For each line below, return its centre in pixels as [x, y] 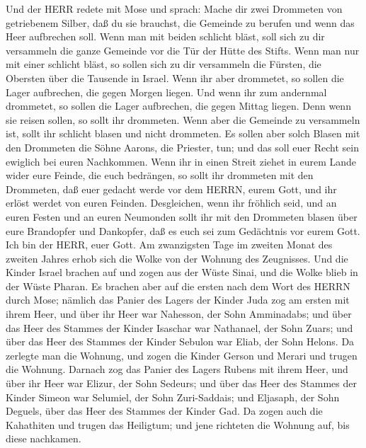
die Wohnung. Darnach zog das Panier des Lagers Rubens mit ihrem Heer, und [177, 369]
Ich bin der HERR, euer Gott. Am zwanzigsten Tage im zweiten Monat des [169, 245]
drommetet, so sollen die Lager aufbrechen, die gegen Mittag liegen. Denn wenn [178, 106]
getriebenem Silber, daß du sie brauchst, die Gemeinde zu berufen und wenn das [180, 22]
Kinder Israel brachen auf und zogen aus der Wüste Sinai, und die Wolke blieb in [182, 272]
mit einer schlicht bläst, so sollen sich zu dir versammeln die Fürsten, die [164, 64]
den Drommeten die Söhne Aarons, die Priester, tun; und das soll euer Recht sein [182, 147]
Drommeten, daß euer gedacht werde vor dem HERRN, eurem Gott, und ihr [171, 189]
